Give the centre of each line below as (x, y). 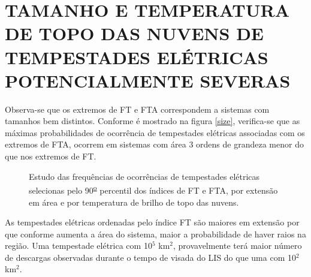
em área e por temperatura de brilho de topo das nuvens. (134, 202)
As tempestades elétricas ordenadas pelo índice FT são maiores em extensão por (152, 222)
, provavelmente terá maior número (237, 246)
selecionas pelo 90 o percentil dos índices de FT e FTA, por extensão (153, 189)
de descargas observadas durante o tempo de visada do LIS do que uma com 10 (150, 257)
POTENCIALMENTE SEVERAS (148, 80)
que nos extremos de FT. (51, 156)
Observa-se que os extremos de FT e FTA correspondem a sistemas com (137, 109)
